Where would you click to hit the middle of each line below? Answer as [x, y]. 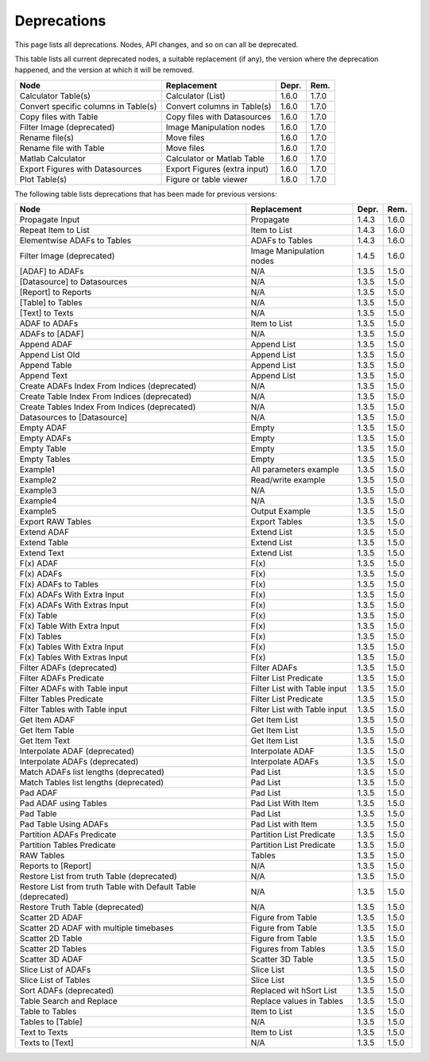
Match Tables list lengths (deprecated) [92, 783]
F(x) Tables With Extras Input [74, 657]
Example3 [38, 490]
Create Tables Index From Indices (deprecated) [108, 407]
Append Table [46, 366]
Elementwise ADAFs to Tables [75, 241]
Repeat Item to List [55, 230]
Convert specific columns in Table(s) [88, 106]
